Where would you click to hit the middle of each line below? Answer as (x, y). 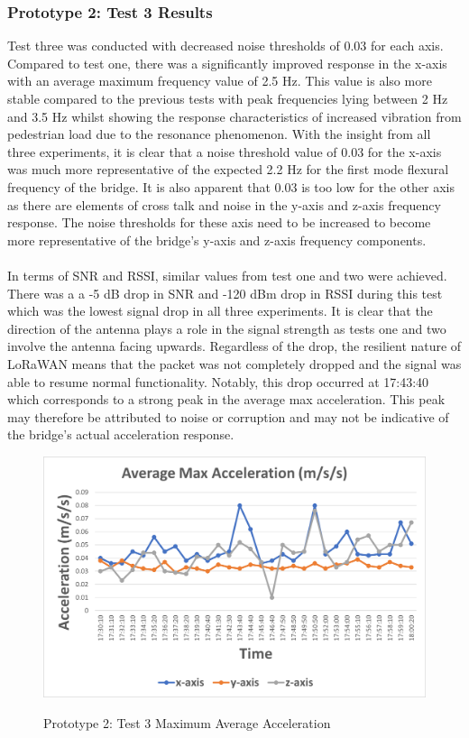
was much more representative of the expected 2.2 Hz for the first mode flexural (228, 169)
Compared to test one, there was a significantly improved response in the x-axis (227, 63)
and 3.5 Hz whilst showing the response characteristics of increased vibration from (234, 116)
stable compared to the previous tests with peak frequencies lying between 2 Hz (228, 98)
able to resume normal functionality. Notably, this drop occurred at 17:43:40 (218, 381)
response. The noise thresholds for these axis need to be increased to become (219, 222)
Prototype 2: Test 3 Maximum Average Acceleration (187, 722)
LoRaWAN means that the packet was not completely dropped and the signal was (234, 363)
